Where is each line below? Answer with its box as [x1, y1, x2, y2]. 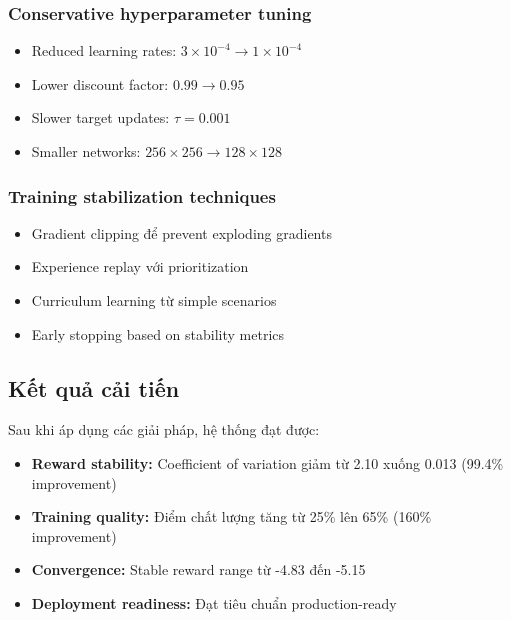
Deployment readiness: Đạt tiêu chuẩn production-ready [31, 592, 397, 613]
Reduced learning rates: [31, 40, 177, 61]
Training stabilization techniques [8, 183, 276, 208]
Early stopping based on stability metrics [31, 323, 285, 344]
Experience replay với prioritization [31, 256, 249, 277]
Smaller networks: [31, 141, 141, 161]
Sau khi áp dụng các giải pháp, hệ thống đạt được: [8, 419, 320, 440]
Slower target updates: [31, 107, 170, 128]
